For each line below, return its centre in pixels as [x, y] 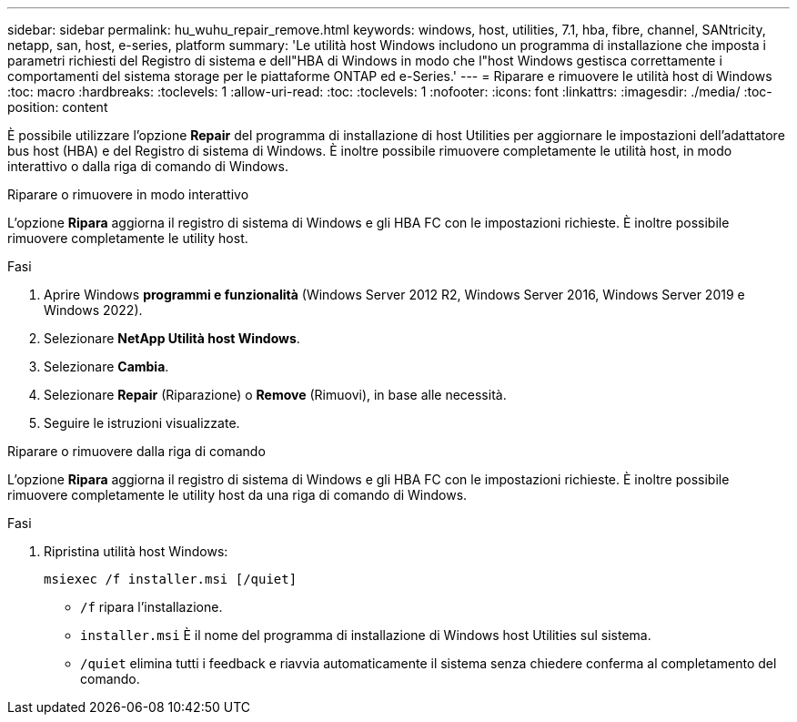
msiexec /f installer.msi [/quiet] [171, 579]
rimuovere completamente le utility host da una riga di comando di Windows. [237, 495]
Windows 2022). [93, 310]
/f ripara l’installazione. [151, 607]
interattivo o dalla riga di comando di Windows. [148, 166]
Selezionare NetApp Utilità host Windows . [172, 338]
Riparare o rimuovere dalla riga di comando [136, 451]
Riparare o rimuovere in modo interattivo [128, 194]
